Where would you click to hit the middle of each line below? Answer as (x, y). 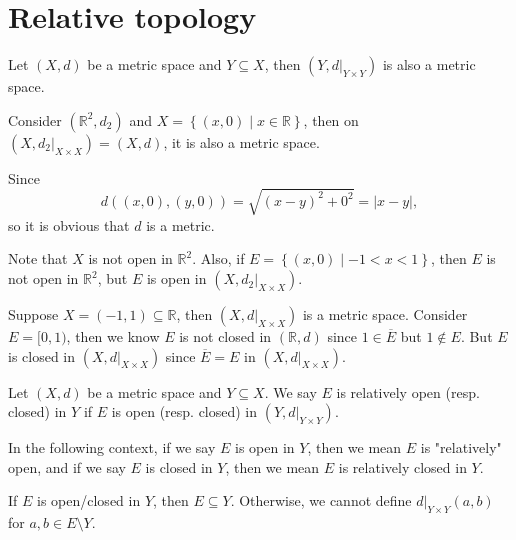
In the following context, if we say (112, 447)
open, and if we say (67, 466)
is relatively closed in (402, 466)
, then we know (113, 336)
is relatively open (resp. (408, 391)
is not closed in (225, 336)
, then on (331, 119)
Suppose (33, 314)
